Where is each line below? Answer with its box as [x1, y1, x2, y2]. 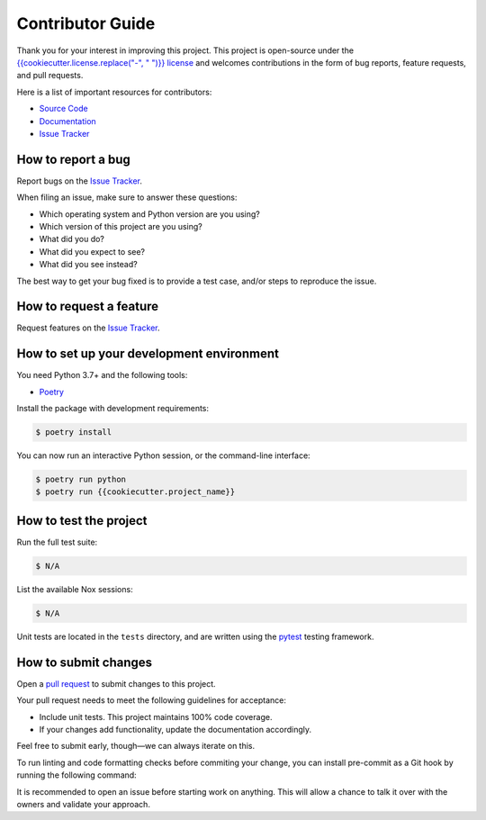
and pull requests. [16, 70, 84, 81]
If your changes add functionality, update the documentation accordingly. [39, 724, 312, 734]
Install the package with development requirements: [16, 403, 210, 414]
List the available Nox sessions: [16, 583, 134, 594]
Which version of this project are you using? [39, 221, 202, 231]
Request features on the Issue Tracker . [16, 322, 161, 333]
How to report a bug [16, 151, 130, 167]
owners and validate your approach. [16, 798, 150, 809]
